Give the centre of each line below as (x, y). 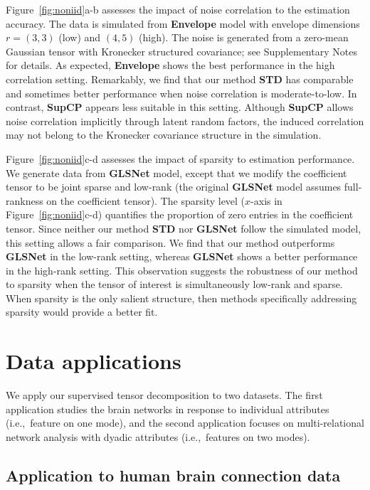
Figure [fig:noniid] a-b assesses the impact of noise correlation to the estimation (178, 9)
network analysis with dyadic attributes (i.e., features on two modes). (158, 436)
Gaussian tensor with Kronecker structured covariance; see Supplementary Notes (181, 51)
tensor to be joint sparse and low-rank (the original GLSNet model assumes (174, 187)
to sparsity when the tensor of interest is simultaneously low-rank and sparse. (174, 284)
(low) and (80, 37)
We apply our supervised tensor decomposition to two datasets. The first (164, 395)
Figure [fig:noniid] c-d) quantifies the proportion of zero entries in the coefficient (180, 214)
